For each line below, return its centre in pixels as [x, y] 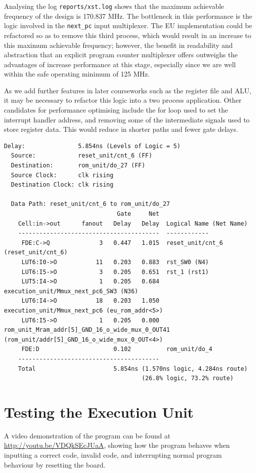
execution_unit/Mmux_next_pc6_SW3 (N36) [71, 291]
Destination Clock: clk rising [62, 185]
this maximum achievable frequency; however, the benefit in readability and [118, 45]
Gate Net [138, 214]
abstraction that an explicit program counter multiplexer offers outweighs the [121, 55]
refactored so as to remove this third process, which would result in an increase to [128, 35]
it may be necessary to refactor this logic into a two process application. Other [123, 100]
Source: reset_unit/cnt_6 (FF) [82, 156]
